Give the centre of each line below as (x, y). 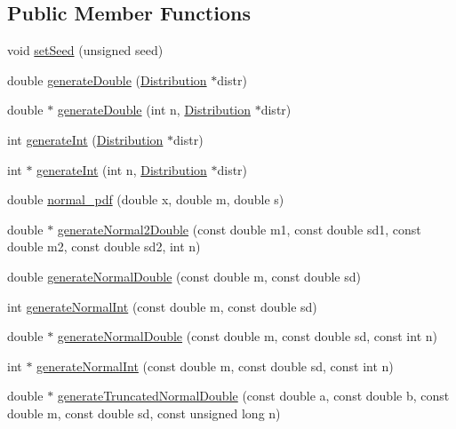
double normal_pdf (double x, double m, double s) (146, 199)
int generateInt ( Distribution (85, 139)
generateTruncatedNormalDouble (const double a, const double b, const (253, 396)
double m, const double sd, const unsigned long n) (144, 413)
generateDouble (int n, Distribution (154, 110)
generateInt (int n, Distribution (122, 169)
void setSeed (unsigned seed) (85, 50)
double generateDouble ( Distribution (107, 79)
